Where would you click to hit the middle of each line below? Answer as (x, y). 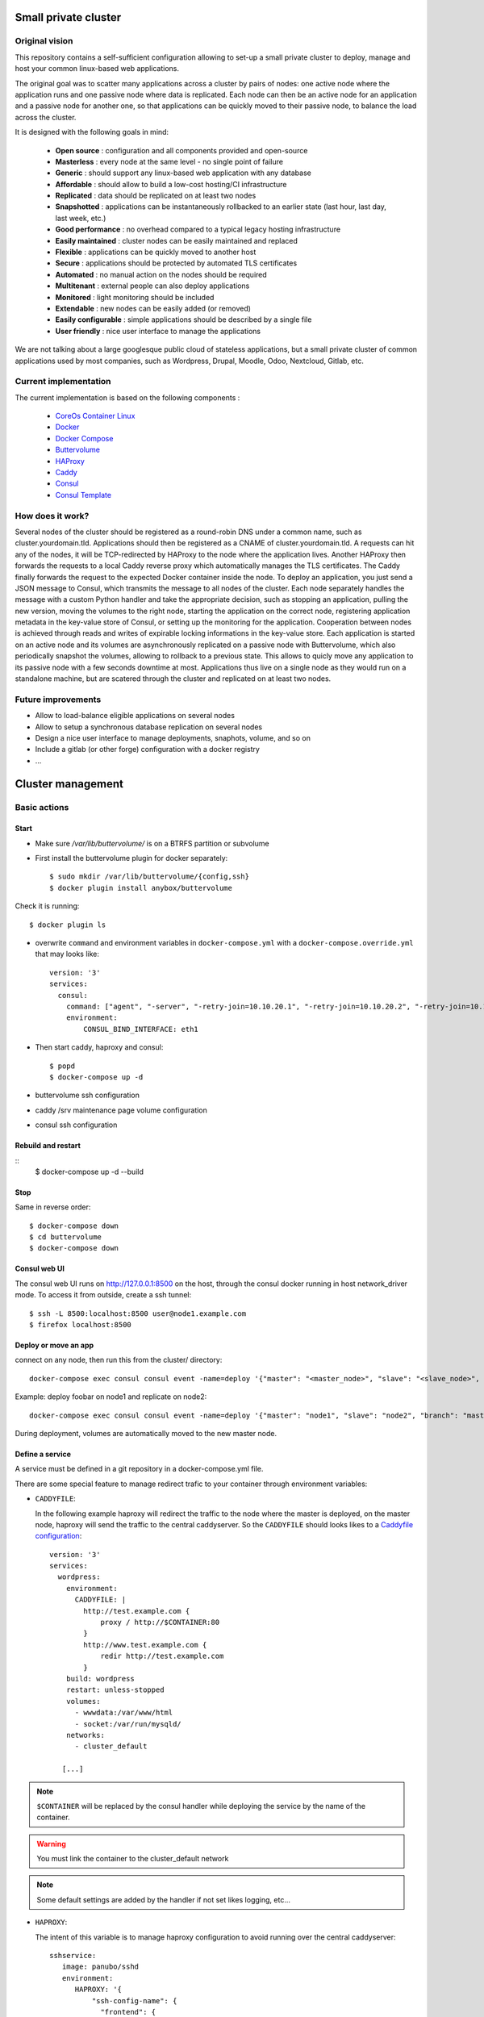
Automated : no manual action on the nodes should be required (161, 274)
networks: (85, 1735)
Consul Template (83, 495)
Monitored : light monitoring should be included (135, 297)
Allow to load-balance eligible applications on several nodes (135, 716)
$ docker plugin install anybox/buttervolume (141, 888)
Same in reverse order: (53, 1207)
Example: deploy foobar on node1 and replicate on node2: (111, 1397)
